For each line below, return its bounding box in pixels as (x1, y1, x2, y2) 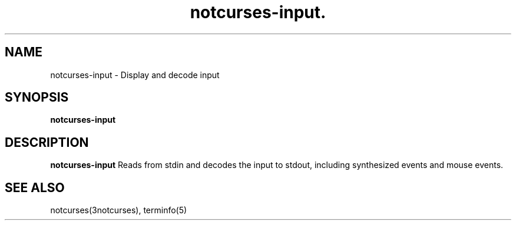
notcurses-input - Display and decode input (50, 69, 220, 80)
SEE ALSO (5, 180, 65, 195)
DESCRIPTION (5, 135, 89, 150)
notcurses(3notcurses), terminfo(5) (50, 205, 187, 216)
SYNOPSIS (5, 90, 69, 105)
